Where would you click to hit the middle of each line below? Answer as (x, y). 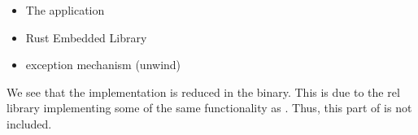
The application (65, 10)
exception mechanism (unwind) (103, 65)
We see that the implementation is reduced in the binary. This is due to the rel (203, 91)
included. (29, 123)
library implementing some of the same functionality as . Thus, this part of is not (209, 108)
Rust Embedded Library (86, 37)
